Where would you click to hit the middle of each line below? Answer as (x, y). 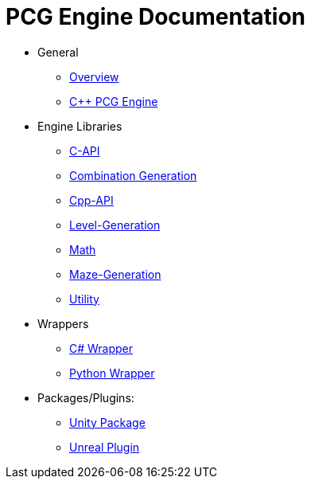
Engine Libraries (80, 126)
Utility (84, 299)
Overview (94, 76)
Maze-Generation (115, 274)
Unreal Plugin (105, 447)
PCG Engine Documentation (156, 17)
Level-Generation (115, 225)
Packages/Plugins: (86, 397)
